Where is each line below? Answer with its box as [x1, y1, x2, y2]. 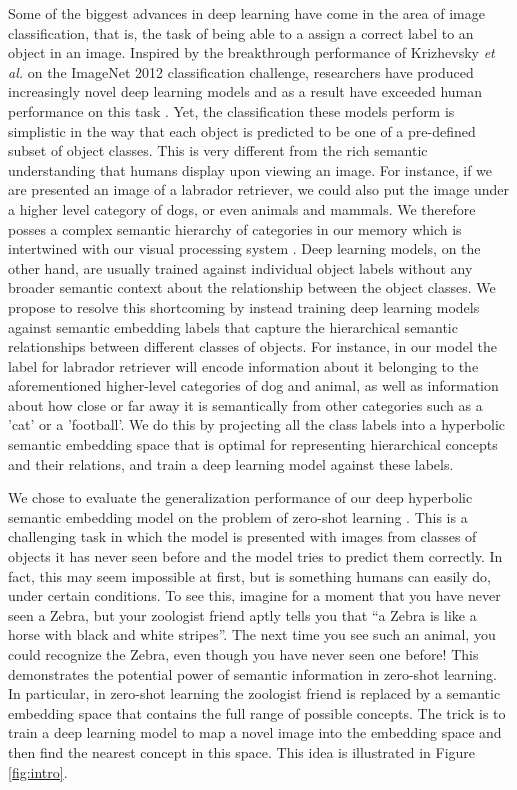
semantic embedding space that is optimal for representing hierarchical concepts [8, 434, 498, 455]
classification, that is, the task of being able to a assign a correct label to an [8, 22, 474, 43]
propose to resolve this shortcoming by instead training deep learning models [8, 296, 480, 317]
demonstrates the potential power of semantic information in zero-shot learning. [8, 663, 497, 684]
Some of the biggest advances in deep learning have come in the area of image [8, 3, 485, 23]
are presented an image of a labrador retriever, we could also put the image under [8, 179, 509, 200]
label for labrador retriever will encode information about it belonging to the [8, 355, 479, 376]
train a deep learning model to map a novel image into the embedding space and [8, 722, 502, 743]
